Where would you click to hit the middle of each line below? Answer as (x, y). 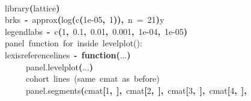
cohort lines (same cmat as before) (93, 78)
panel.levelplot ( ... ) (60, 66)
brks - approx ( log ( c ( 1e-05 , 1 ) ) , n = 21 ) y (85, 20)
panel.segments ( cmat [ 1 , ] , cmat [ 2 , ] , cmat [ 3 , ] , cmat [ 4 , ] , (136, 90)
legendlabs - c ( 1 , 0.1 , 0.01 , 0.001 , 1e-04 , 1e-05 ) (96, 31)
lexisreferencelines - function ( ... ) (68, 54)
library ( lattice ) (32, 8)
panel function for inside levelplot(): (74, 43)
